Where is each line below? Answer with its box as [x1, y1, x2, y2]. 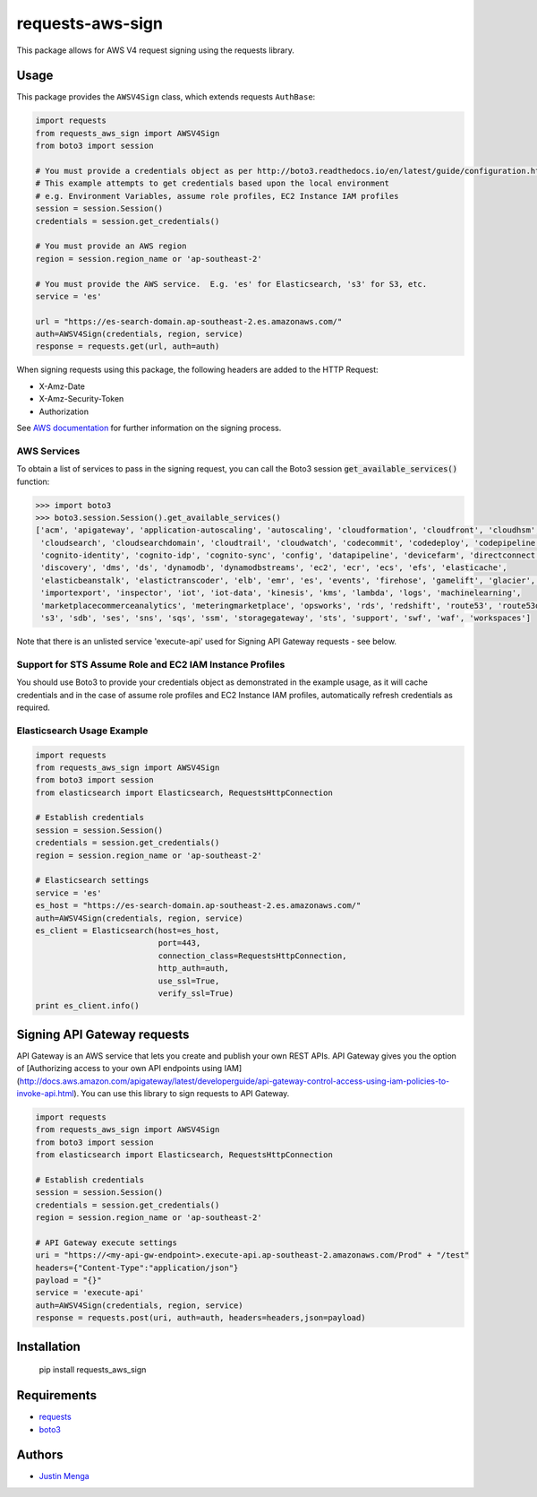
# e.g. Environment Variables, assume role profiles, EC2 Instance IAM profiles [35, 191, 399, 201]
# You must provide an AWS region [35, 241, 187, 251]
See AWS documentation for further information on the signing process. [16, 422, 282, 434]
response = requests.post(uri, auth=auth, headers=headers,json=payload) [35, 1313, 366, 1323]
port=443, [158, 938, 201, 948]
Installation [16, 1338, 81, 1354]
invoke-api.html [16, 1087, 74, 1098]
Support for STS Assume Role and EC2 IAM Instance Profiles [16, 658, 286, 671]
